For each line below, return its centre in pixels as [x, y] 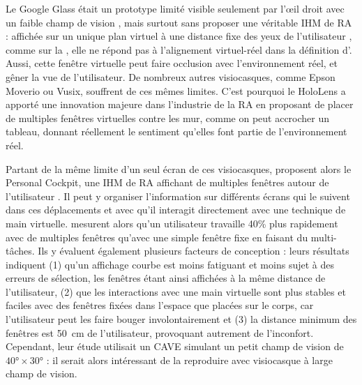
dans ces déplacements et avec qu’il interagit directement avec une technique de [176, 210]
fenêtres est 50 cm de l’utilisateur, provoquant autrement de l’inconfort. [160, 332]
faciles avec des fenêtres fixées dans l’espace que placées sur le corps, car [160, 305]
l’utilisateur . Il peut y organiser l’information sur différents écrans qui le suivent [178, 196]
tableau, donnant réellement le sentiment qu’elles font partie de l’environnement [176, 131]
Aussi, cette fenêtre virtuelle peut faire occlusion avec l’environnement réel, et [172, 63]
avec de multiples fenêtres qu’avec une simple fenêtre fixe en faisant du [157, 237]
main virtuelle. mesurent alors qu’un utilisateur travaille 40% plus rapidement [172, 223]
